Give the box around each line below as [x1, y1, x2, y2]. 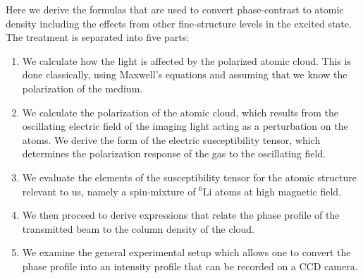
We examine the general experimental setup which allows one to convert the [22, 245, 351, 260]
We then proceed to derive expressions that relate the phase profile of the [22, 207, 340, 222]
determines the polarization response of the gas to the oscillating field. [22, 146, 326, 161]
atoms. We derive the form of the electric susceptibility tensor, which [22, 132, 321, 147]
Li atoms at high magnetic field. [202, 183, 342, 198]
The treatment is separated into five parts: [6, 30, 190, 44]
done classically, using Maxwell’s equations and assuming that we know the [22, 67, 347, 82]
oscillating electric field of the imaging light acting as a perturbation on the [22, 119, 348, 133]
